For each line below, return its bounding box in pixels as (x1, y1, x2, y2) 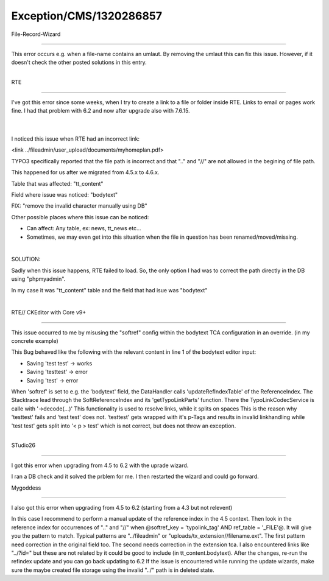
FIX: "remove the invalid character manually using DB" (11, 202, 147, 210)
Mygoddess (11, 484, 41, 491)
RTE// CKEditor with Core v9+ (11, 309, 87, 316)
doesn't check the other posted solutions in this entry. (11, 58, 147, 66)
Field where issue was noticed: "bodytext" (11, 191, 118, 199)
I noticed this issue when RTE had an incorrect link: (11, 135, 140, 143)
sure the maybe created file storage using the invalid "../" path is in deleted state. (11, 566, 214, 574)
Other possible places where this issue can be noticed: (11, 213, 149, 220)
